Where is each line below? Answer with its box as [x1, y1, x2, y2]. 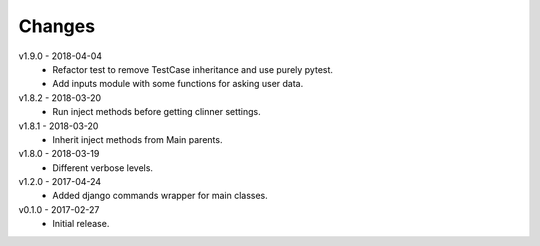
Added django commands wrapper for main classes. [52, 190, 269, 202]
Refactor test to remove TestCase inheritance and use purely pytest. [52, 63, 334, 75]
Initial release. [52, 218, 110, 230]
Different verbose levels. [52, 161, 154, 174]
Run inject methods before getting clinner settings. [52, 106, 262, 118]
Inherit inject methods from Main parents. [52, 133, 223, 145]
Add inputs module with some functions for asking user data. [52, 78, 304, 90]
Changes [18, 15, 95, 37]
